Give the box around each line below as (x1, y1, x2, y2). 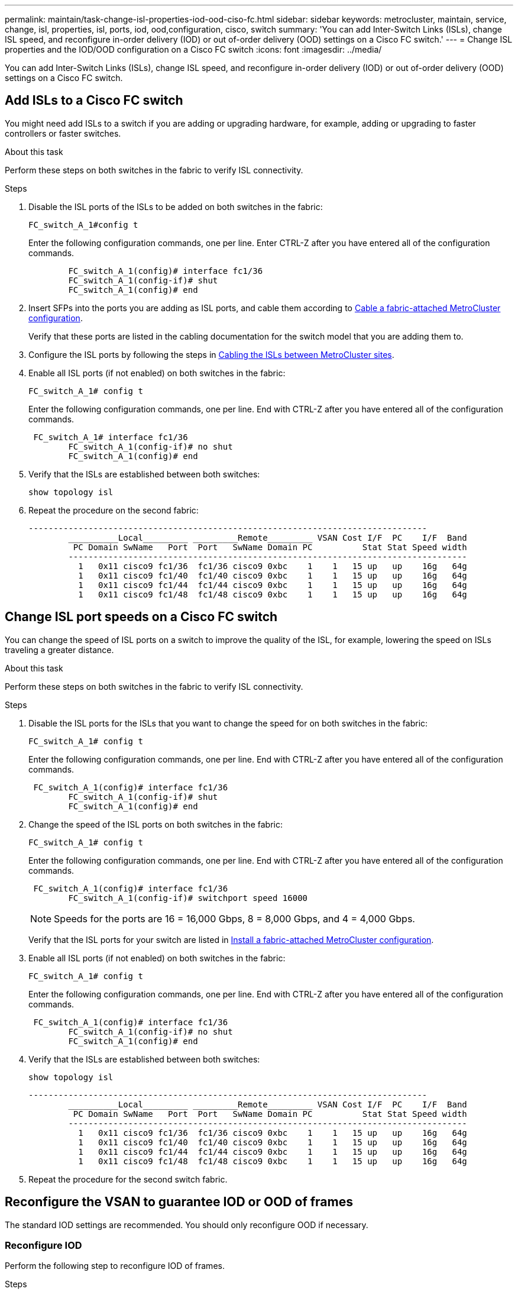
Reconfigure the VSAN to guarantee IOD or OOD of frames (5, 1194, 353, 1210)
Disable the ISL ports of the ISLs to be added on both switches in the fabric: (28, 201, 323, 212)
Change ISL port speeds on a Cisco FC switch (5, 609, 278, 625)
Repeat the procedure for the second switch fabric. (28, 1174, 228, 1184)
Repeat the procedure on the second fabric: (28, 505, 199, 515)
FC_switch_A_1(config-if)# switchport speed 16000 (68, 893, 308, 903)
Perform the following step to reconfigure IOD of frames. (5, 1261, 225, 1271)
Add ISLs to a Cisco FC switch (5, 93, 183, 108)
